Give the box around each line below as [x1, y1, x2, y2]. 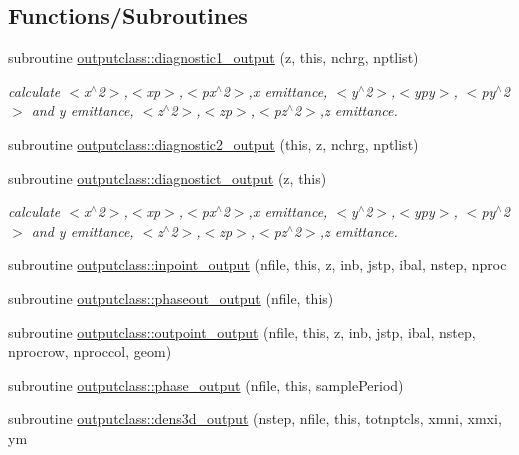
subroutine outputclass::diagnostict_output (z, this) [8, 167, 327, 188]
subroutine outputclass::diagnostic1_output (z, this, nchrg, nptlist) [8, 47, 419, 68]
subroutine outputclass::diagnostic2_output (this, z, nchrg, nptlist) [8, 133, 419, 154]
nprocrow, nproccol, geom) [8, 341, 172, 362]
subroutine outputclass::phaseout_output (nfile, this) [8, 287, 334, 308]
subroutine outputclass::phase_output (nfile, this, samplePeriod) [8, 374, 404, 395]
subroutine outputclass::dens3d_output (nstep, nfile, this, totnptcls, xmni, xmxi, [8, 408, 502, 429]
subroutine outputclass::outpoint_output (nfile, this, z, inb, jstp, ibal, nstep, [8, 321, 476, 342]
